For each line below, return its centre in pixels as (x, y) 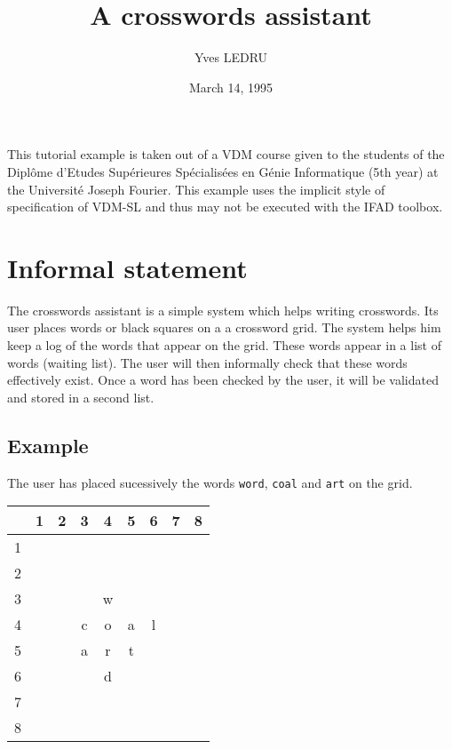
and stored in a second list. (81, 397)
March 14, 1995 (231, 87)
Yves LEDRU (231, 57)
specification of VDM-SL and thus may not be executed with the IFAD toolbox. (225, 207)
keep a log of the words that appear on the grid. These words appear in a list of (224, 345)
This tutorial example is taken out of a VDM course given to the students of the (226, 154)
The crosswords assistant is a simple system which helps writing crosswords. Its (223, 310)
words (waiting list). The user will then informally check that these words (207, 362)
